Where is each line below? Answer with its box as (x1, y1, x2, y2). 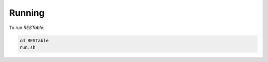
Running (9, 7, 45, 18)
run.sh (19, 44, 36, 50)
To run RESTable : (9, 25, 45, 31)
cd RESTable (19, 37, 49, 43)
